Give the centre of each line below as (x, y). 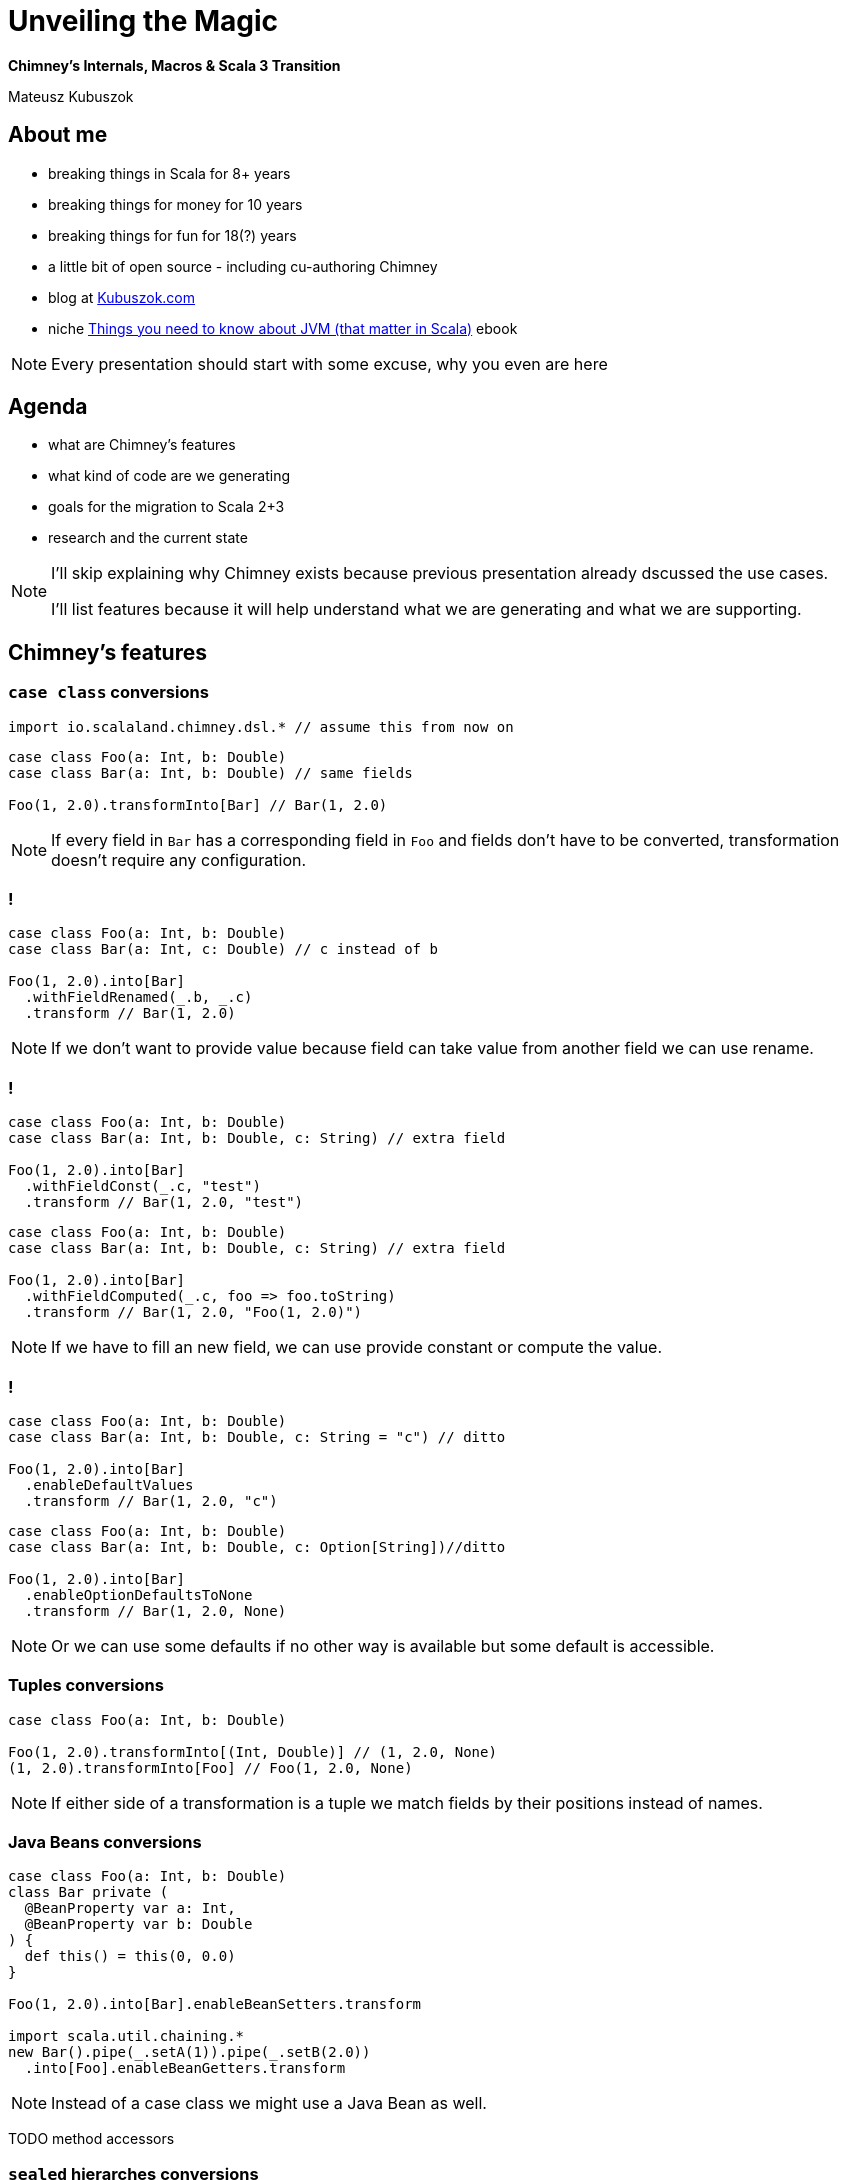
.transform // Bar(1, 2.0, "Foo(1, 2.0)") (193, 1312)
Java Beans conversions (105, 1842)
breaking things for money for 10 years (175, 204)
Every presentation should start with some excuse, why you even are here (329, 363)
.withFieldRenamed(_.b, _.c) (138, 997)
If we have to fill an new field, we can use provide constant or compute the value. (357, 1347)
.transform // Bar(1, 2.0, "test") (164, 1202)
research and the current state (148, 538)
